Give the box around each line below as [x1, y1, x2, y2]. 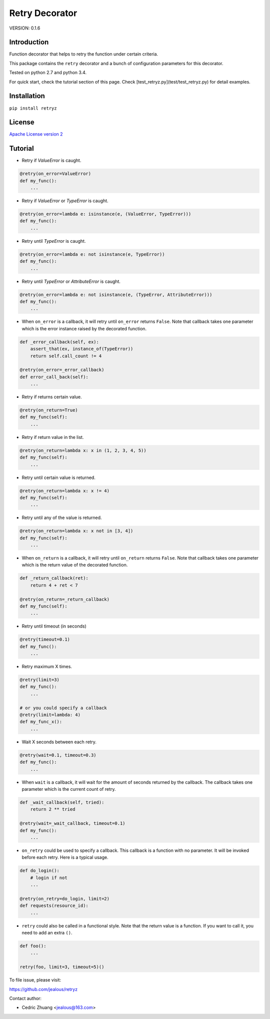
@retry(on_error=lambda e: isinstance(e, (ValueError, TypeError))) [19, 211, 191, 217]
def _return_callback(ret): [19, 576, 88, 581]
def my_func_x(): [19, 719, 62, 725]
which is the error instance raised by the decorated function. [21, 325, 147, 331]
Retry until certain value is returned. [21, 474, 96, 480]
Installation [9, 92, 45, 100]
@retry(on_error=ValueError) [19, 171, 91, 177]
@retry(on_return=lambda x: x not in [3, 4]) [19, 528, 133, 534]
